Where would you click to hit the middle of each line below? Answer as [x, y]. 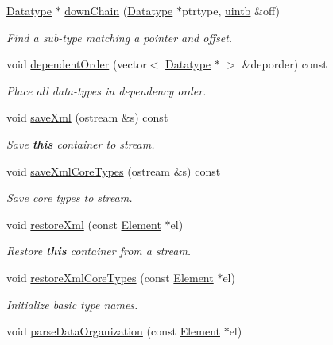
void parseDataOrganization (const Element [113, 331]
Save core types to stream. [70, 198]
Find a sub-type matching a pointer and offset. [120, 37]
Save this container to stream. [81, 143]
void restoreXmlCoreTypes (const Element [110, 277]
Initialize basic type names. [72, 304]
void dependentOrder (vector [77, 64]
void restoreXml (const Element [84, 224]
